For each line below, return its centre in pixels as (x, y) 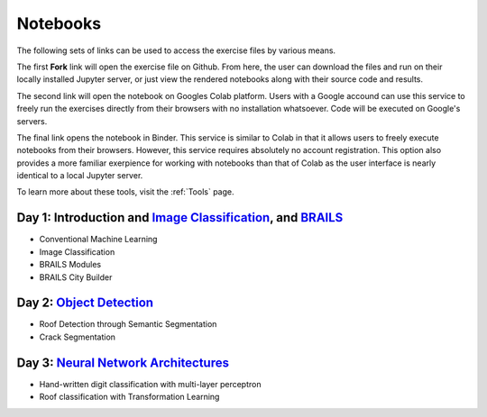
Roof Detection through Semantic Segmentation (128, 324)
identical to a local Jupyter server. (80, 176)
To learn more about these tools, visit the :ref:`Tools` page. (125, 192)
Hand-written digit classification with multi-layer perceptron (150, 384)
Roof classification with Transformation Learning (129, 397)
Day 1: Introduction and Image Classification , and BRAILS (180, 218)
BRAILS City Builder (76, 277)
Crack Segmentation (78, 337)
